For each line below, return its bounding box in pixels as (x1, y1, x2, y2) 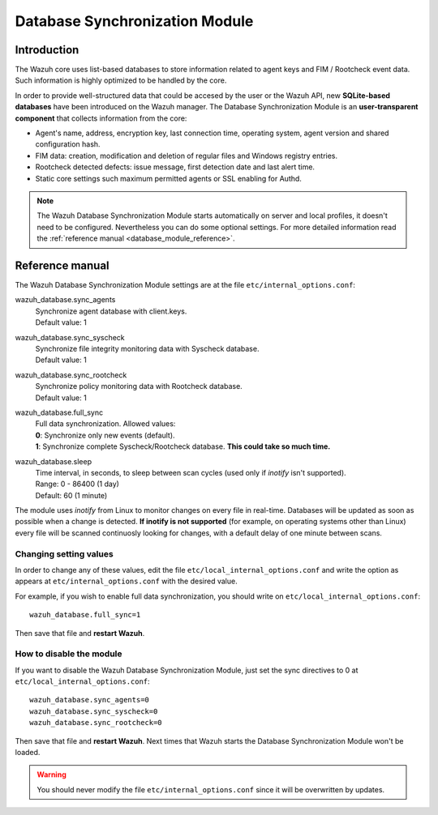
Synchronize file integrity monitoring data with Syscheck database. (35, 344, 260, 353)
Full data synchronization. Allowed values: (35, 419, 176, 429)
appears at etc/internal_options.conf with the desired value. (15, 576, 238, 587)
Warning (36, 770, 67, 779)
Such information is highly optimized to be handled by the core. (15, 75, 227, 85)
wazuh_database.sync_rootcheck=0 (29, 718, 162, 728)
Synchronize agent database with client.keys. (35, 306, 187, 316)
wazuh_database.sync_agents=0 (29, 695, 150, 705)
